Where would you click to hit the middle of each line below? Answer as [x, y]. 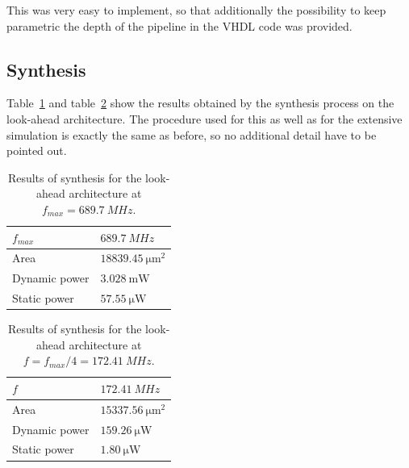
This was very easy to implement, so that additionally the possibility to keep [196, 10]
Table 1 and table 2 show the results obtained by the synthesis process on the [200, 103]
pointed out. [37, 150]
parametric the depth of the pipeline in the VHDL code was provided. [179, 25]
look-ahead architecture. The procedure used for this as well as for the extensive [204, 118]
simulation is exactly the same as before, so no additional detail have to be [192, 134]
